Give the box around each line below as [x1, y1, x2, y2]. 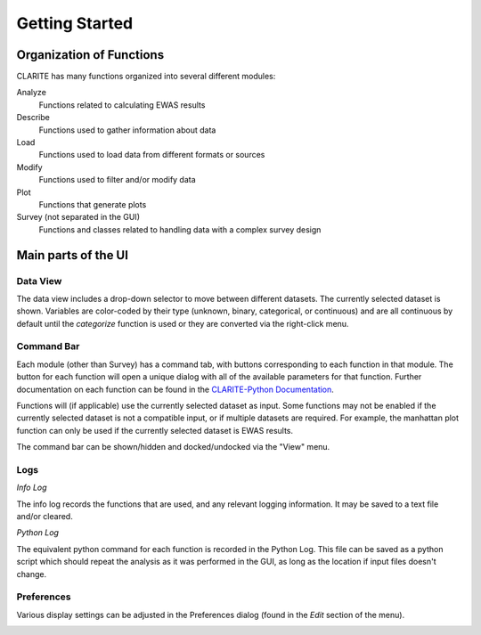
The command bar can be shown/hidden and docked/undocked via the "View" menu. [16, 442, 330, 452]
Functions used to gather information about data [38, 125, 216, 135]
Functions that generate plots [38, 199, 147, 209]
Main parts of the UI [16, 248, 129, 263]
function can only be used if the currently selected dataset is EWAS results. [16, 425, 294, 436]
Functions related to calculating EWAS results [38, 99, 206, 110]
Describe [16, 112, 51, 123]
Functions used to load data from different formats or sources [38, 150, 265, 160]
